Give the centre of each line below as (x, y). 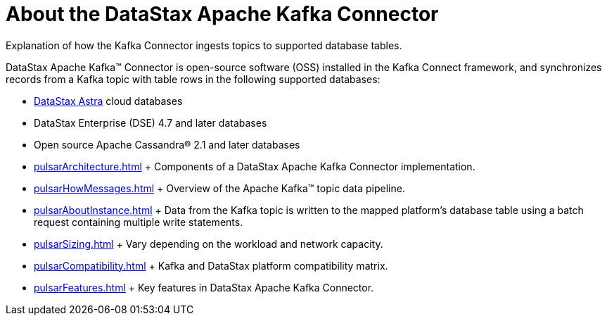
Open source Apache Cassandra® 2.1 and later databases (167, 144)
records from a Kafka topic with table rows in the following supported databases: (193, 79)
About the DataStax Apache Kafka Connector (222, 14)
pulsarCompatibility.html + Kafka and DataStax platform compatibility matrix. (211, 265)
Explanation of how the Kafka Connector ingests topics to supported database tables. (204, 45)
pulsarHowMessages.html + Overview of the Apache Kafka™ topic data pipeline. (219, 188)
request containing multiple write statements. (139, 222)
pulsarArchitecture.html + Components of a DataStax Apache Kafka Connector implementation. (255, 166)
